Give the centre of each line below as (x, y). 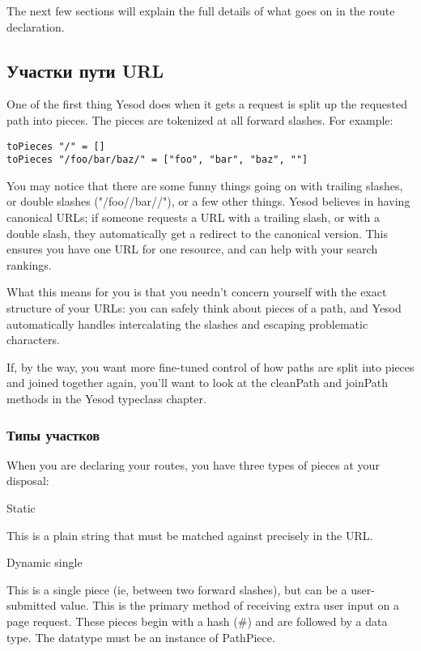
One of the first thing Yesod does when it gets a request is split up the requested (207, 104)
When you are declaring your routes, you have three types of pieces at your (193, 464)
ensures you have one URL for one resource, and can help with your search (192, 249)
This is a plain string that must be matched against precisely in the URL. (190, 535)
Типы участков (53, 434)
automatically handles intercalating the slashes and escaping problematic (187, 323)
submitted (32, 605)
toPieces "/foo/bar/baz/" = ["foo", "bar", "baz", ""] (157, 160)
